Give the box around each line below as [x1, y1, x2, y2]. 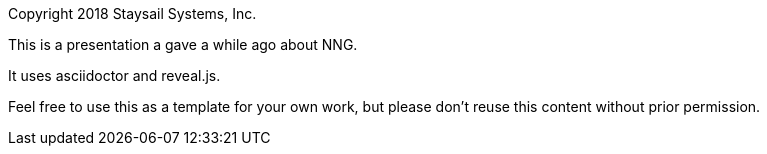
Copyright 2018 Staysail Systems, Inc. [8, 5, 257, 22]
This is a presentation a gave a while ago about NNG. [8, 36, 358, 53]
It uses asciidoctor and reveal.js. [8, 67, 221, 84]
